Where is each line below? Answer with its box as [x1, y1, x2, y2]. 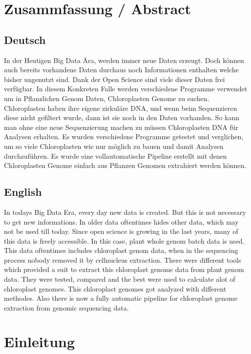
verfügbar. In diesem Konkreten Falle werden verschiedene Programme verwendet [4, 83, 248, 94]
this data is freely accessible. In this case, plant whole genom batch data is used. [4, 235, 245, 246]
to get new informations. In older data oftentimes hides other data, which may [4, 216, 239, 227]
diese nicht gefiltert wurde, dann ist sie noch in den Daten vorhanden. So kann [4, 112, 240, 123]
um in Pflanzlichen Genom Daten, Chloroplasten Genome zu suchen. [4, 93, 209, 103]
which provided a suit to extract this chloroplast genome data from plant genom [4, 264, 244, 274]
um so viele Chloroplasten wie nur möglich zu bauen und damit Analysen [4, 141, 224, 151]
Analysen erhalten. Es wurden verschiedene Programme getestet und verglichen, [4, 131, 244, 142]
